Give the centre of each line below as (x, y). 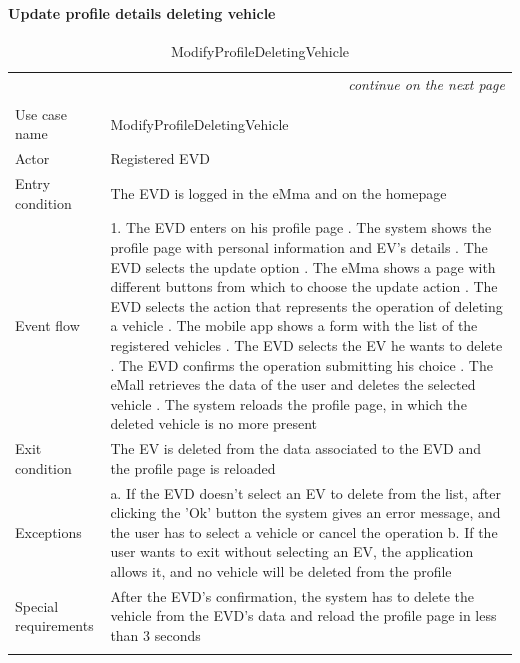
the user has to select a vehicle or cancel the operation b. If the (304, 531)
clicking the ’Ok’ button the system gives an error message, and (305, 512)
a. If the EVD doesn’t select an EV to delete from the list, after (305, 492)
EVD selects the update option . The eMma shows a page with (303, 266)
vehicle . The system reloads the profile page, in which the (288, 403)
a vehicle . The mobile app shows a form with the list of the (294, 325)
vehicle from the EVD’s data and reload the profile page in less (303, 615)
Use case (41, 113)
